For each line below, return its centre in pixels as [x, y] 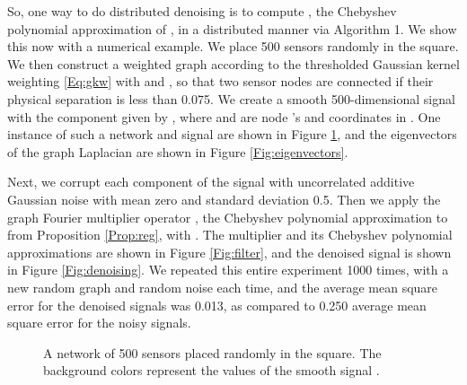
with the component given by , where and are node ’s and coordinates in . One [224, 116]
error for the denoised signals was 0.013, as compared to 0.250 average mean [217, 305]
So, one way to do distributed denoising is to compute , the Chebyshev [202, 11]
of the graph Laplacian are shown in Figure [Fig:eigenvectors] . [178, 151]
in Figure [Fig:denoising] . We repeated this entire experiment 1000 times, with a [228, 270]
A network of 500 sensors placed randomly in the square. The [212, 352]
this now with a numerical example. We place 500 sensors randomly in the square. [233, 46]
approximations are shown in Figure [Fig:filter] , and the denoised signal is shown [229, 252]
